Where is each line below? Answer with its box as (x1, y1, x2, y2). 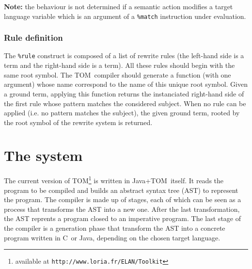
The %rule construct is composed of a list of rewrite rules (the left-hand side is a (4, 50, 244, 61)
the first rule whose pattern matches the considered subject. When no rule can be (4, 98, 246, 108)
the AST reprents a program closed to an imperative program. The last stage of (4, 213, 241, 223)
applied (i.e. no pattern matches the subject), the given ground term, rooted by (4, 108, 240, 118)
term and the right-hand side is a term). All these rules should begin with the (4, 60, 235, 70)
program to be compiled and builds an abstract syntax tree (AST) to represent (4, 185, 238, 195)
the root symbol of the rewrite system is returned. (4, 117, 153, 127)
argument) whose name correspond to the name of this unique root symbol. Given (4, 79, 248, 89)
